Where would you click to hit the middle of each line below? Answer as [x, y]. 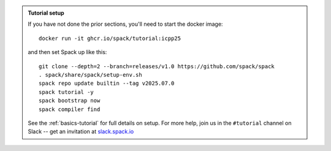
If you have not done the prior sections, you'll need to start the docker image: [125, 24]
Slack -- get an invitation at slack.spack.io [81, 131]
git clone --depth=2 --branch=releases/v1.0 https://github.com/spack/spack [157, 66]
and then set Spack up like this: [67, 52]
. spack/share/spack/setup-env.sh [90, 75]
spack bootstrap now [70, 101]
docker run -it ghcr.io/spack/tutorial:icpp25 [110, 38]
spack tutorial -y [67, 92]
